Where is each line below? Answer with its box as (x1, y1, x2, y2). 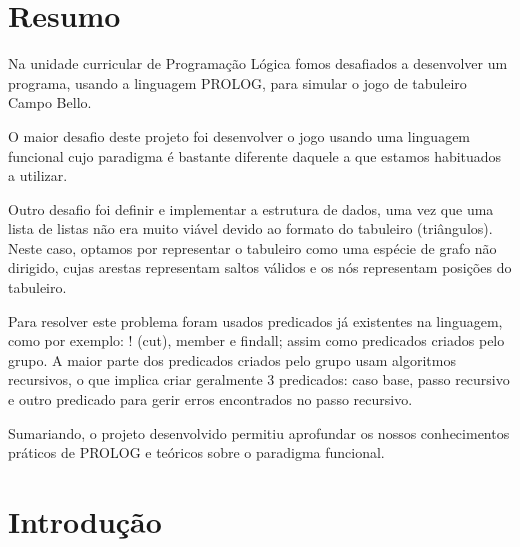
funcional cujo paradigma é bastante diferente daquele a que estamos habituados (8, 145, 502, 166)
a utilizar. (8, 165, 68, 186)
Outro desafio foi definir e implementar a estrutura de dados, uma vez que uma (8, 198, 494, 219)
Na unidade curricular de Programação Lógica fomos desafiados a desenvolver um (8, 53, 508, 74)
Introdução (8, 501, 162, 541)
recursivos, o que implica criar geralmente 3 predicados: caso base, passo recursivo (8, 369, 510, 390)
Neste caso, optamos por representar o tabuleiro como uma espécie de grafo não (8, 237, 497, 258)
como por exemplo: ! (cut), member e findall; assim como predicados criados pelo (8, 330, 505, 351)
